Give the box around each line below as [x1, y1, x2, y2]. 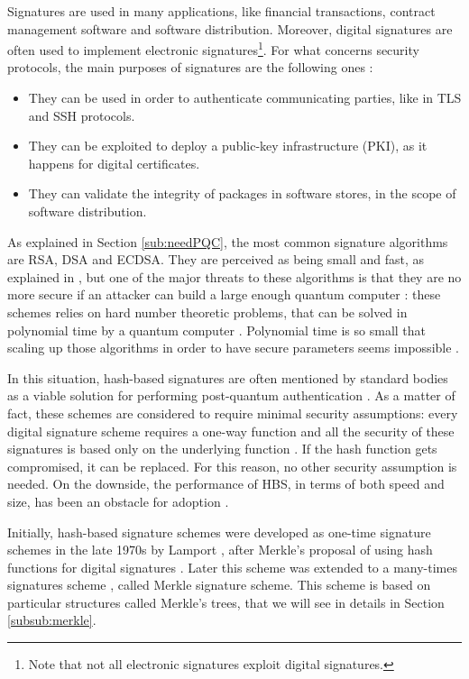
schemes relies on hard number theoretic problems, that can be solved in [7, 302, 408, 321]
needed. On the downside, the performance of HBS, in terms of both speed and [7, 474, 445, 493]
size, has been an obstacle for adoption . [7, 491, 229, 510]
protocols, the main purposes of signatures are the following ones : [7, 58, 373, 77]
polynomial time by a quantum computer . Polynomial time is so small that [7, 320, 427, 339]
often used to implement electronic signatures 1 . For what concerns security [7, 38, 419, 59]
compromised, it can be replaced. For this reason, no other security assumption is [7, 456, 457, 475]
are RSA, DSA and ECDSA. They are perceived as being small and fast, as [7, 250, 425, 269]
